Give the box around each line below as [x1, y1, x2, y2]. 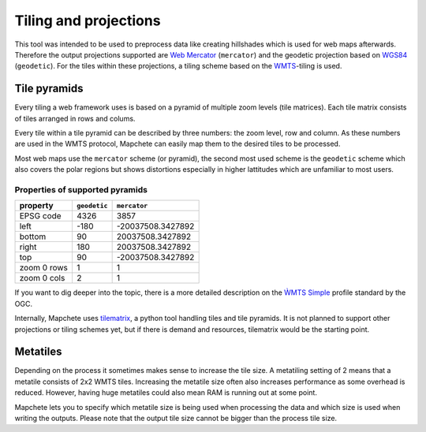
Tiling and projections [14, 12, 161, 29]
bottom [19, 231, 47, 242]
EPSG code [19, 210, 62, 222]
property [19, 200, 54, 211]
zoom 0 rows [19, 263, 69, 274]
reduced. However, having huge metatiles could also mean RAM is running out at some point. [14, 388, 317, 397]
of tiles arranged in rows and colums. [14, 114, 136, 123]
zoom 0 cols [19, 273, 65, 284]
